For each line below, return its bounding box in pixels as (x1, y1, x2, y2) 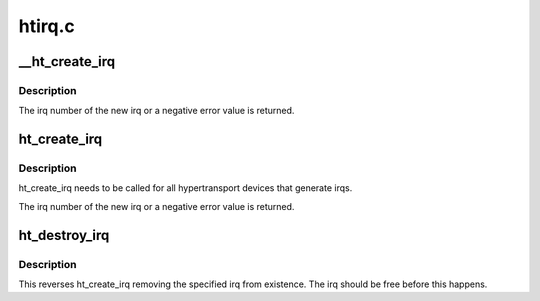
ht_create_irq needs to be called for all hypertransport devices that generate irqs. (18, 182, 353, 194)
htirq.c (18, 15, 75, 37)
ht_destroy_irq (18, 226, 110, 244)
